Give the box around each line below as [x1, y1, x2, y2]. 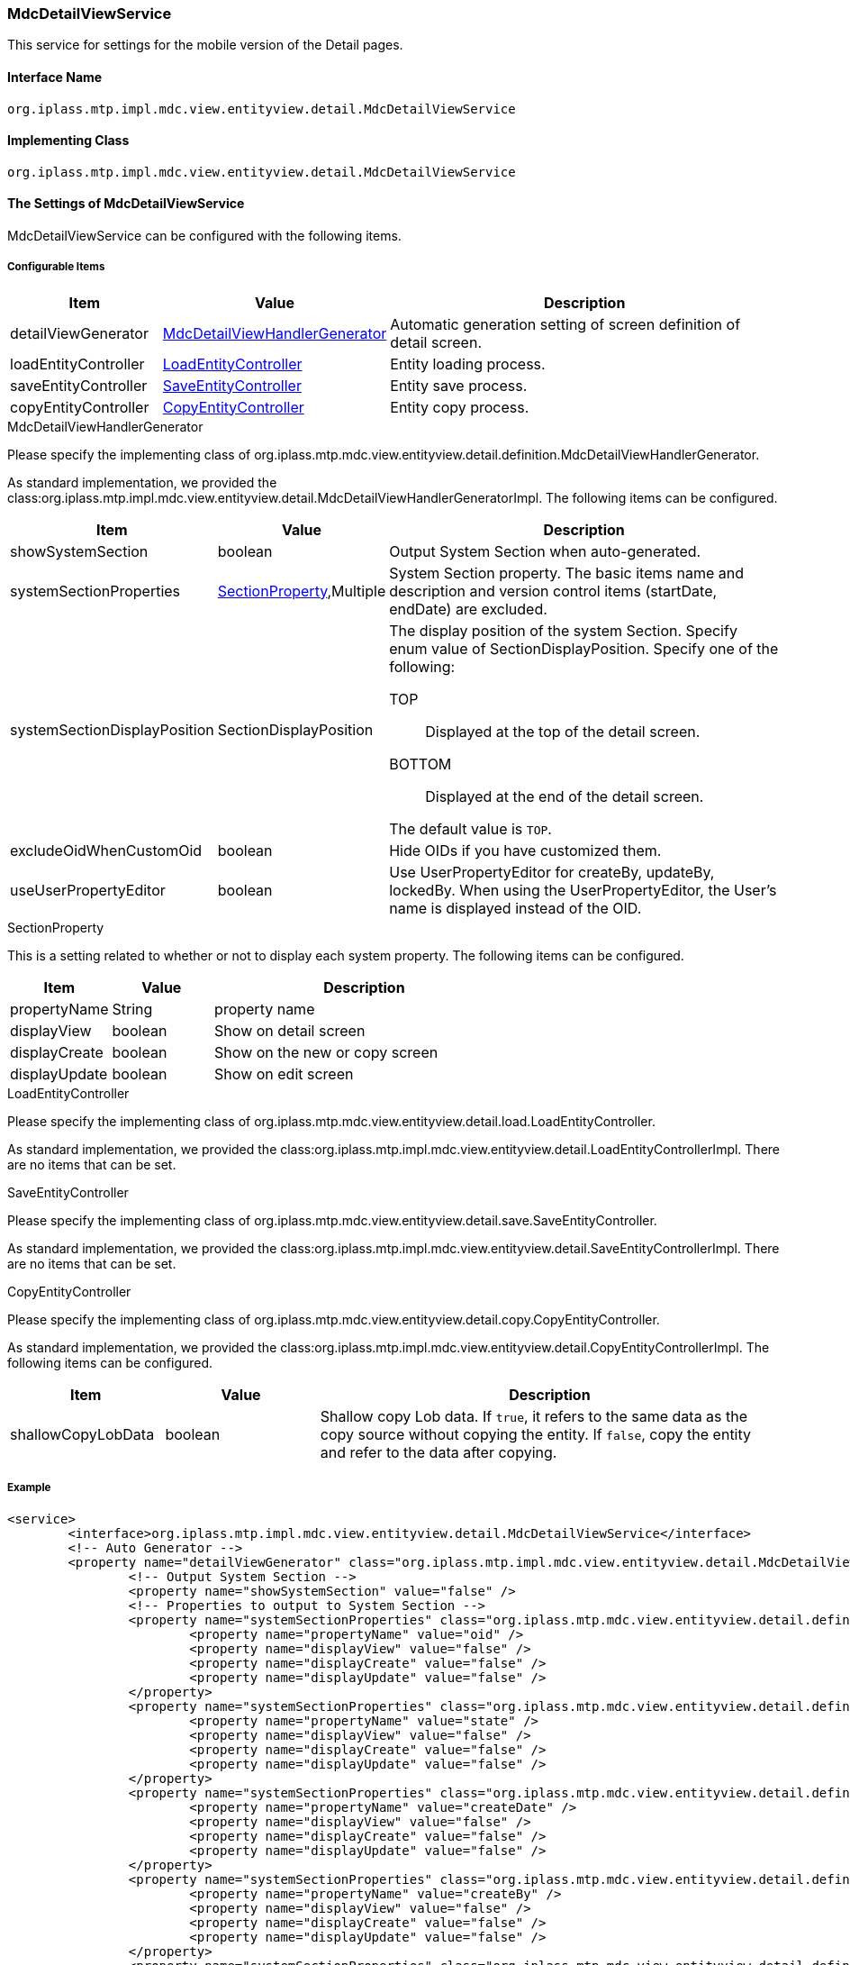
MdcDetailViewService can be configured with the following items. [7, 228, 402, 244]
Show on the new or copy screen [214, 1042, 439, 1061]
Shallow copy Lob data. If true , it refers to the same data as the [320, 1406, 748, 1425]
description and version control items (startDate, [389, 581, 718, 600]
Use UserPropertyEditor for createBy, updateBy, [389, 862, 715, 881]
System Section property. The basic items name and [389, 563, 744, 582]
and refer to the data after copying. [320, 1442, 557, 1461]
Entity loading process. [390, 354, 546, 373]
